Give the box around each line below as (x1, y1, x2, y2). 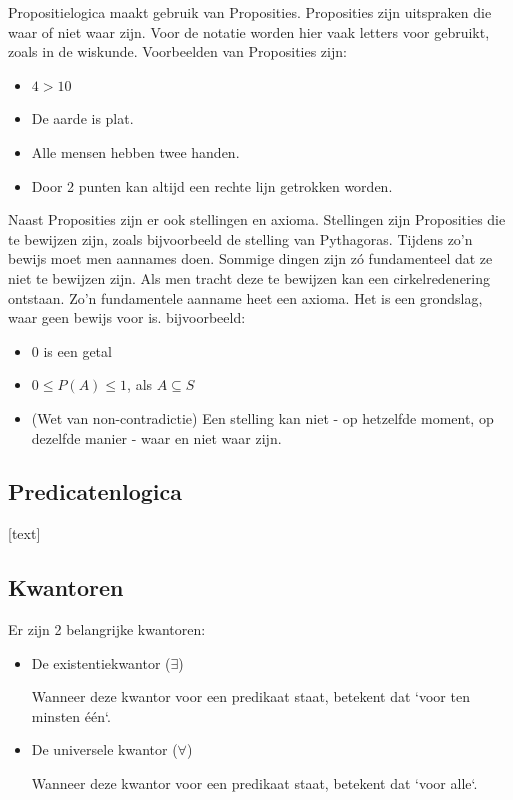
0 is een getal (31, 340, 112, 361)
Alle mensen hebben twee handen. (31, 141, 240, 162)
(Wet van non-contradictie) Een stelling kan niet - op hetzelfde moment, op (31, 407, 494, 428)
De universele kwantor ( (31, 739, 178, 760)
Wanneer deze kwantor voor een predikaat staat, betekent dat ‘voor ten (31, 686, 470, 707)
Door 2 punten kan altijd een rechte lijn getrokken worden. (31, 175, 393, 196)
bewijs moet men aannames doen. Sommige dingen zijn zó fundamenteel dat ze (8, 248, 493, 269)
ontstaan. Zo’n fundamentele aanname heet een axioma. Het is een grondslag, (8, 287, 483, 308)
